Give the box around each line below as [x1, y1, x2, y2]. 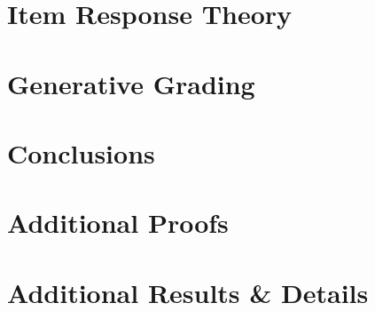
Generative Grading [7, 65, 255, 101]
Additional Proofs [7, 204, 229, 241]
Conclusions [7, 134, 155, 171]
